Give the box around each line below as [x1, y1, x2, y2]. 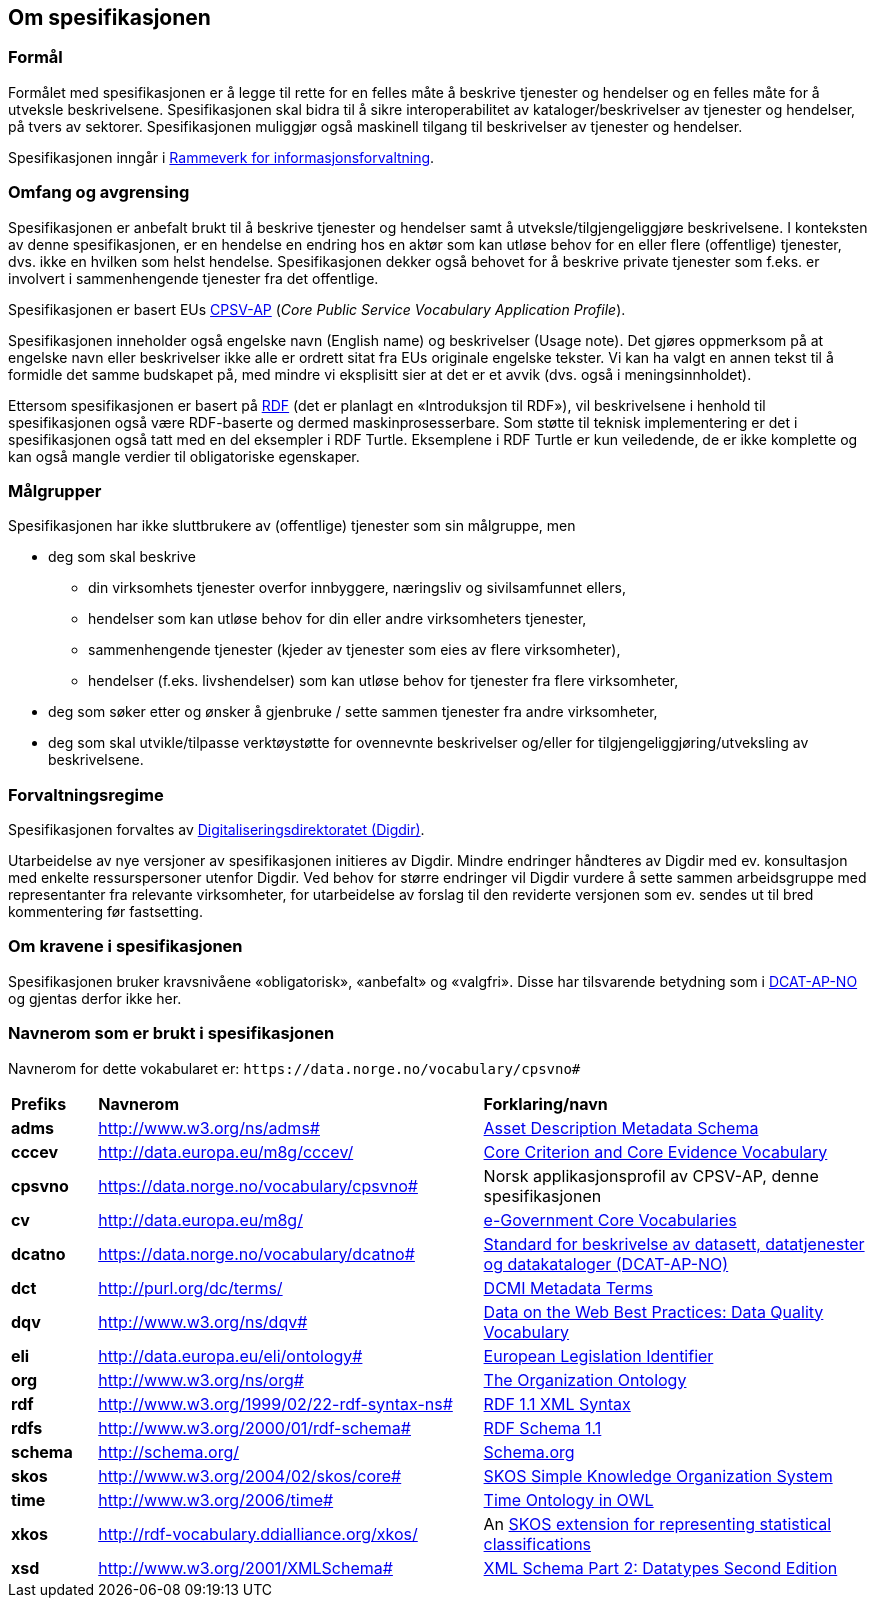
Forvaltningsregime [8, 784, 164, 805]
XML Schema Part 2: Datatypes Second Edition [483, 1557, 838, 1578]
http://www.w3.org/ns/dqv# [98, 1311, 308, 1332]
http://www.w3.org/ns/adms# [98, 1117, 320, 1138]
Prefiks [11, 1093, 67, 1114]
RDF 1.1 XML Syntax [483, 1393, 631, 1414]
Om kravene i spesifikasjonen [8, 936, 243, 957]
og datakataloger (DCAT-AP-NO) [483, 1253, 729, 1274]
